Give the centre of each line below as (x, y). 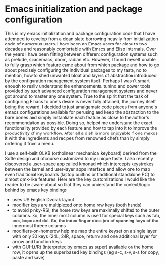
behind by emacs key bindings (36, 190)
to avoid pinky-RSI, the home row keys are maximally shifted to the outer (86, 210)
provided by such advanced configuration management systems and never (81, 91)
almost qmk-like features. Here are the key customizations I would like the (80, 179)
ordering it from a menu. (30, 143)
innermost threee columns (39, 225)
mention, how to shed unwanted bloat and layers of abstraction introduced (81, 75)
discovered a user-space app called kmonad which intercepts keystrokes (79, 164)
